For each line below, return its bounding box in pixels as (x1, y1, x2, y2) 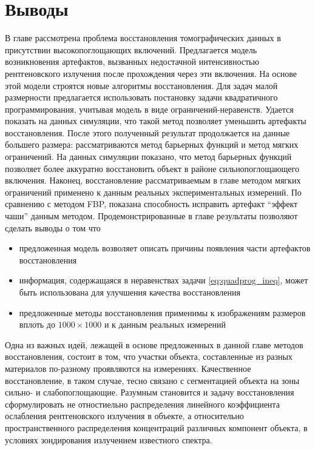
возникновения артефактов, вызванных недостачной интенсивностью (5, 55, 259, 68)
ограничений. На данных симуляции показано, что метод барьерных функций (5, 150, 292, 163)
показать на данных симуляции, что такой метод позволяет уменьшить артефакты (5, 114, 307, 127)
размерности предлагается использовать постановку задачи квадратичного (5, 91, 278, 104)
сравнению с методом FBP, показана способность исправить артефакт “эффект (5, 197, 298, 210)
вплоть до (19, 318, 55, 331)
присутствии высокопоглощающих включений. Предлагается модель (5, 43, 257, 56)
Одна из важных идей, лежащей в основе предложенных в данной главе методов (5, 338, 303, 351)
